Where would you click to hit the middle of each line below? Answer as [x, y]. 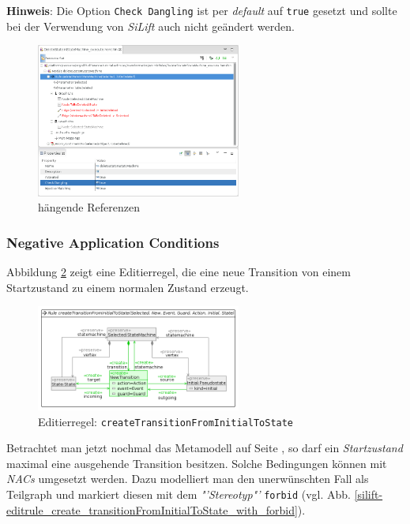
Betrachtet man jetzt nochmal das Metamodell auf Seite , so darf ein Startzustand [205, 448]
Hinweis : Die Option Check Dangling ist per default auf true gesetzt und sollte [202, 10]
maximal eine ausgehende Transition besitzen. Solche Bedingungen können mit [197, 463]
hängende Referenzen [89, 207]
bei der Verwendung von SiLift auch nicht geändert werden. [150, 26]
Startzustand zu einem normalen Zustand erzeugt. [128, 287]
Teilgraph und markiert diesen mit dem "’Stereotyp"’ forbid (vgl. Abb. [179, 494]
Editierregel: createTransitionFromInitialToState [166, 421]
